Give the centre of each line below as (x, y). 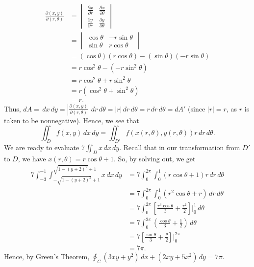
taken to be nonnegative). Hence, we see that (72, 120)
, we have (32, 158)
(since (197, 108)
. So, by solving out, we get (154, 158)
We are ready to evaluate (42, 147)
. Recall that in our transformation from (180, 147)
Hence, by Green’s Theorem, (47, 256)
